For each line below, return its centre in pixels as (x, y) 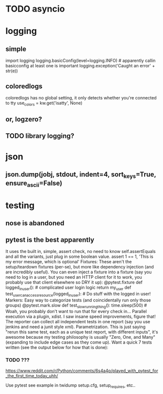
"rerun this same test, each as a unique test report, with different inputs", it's (82, 332)
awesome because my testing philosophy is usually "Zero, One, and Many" (81, 337)
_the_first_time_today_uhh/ (32, 376)
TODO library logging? (40, 136)
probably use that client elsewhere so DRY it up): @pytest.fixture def (74, 282)
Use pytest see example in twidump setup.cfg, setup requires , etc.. (70, 386)
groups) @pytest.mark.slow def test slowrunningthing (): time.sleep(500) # (76, 306)
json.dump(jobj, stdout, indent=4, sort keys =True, (81, 175)
